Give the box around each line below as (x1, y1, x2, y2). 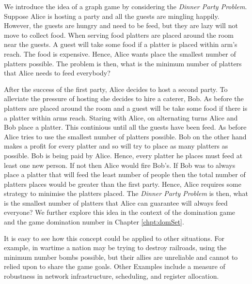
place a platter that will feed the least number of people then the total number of (4, 169, 246, 179)
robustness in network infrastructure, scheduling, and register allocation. (4, 271, 219, 281)
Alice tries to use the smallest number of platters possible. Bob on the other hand (4, 131, 247, 141)
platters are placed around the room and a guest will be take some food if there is (4, 103, 248, 113)
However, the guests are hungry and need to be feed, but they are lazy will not (4, 20, 238, 30)
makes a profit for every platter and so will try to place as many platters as (4, 141, 228, 151)
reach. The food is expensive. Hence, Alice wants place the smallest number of (4, 48, 236, 59)
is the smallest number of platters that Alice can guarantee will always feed (4, 197, 228, 208)
